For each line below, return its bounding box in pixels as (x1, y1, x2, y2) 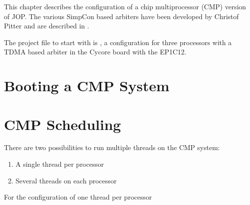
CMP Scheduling (4, 114, 121, 134)
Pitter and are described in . (4, 21, 89, 31)
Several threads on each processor (15, 175, 117, 185)
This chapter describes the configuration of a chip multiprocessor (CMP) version (4, 1, 246, 11)
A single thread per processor (15, 159, 104, 169)
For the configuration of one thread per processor (4, 192, 152, 202)
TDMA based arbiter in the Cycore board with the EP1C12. (4, 47, 187, 57)
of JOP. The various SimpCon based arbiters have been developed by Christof (4, 11, 239, 21)
